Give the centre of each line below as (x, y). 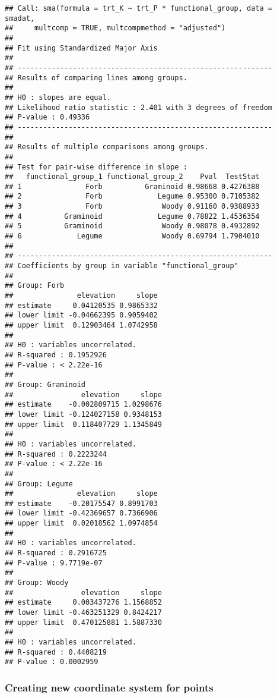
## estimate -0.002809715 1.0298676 (83, 405)
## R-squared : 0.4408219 (56, 652)
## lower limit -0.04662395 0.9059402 (81, 315)
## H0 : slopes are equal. (58, 97)
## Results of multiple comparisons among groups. (107, 147)
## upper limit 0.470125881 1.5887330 (83, 622)
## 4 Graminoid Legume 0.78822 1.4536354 (132, 216)
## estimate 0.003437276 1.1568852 (83, 603)
